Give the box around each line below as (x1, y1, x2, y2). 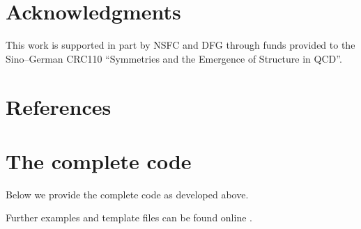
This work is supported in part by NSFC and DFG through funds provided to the (6, 38, 355, 52)
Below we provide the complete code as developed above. (6, 187, 249, 201)
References (6, 92, 112, 120)
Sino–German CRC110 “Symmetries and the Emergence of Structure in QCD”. (6, 51, 342, 65)
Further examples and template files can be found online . (6, 210, 252, 225)
